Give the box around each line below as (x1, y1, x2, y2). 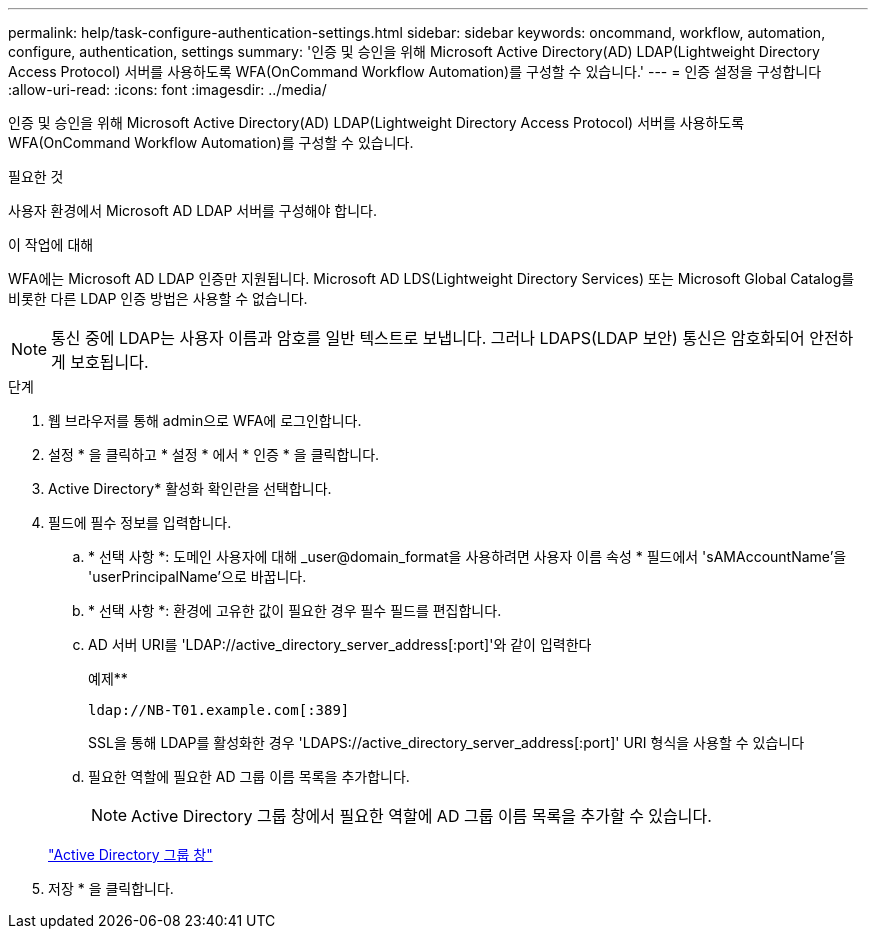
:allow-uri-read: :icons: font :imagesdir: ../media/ (8, 81, 327, 98)
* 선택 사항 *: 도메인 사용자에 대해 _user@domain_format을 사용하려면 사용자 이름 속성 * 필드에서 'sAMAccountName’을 (88, 548, 847, 565)
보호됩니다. (70, 352, 149, 372)
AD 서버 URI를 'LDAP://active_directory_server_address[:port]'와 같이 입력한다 (88, 636, 592, 653)
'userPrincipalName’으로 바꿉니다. (88, 568, 307, 585)
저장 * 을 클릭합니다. (48, 880, 174, 897)
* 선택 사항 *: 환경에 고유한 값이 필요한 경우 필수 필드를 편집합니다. (88, 602, 502, 619)
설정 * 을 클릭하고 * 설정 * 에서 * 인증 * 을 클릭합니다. (48, 446, 380, 463)
